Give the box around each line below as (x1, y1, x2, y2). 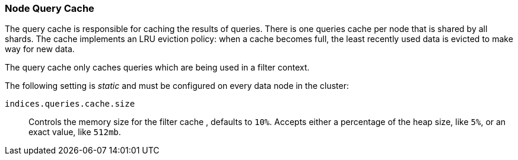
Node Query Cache (5, 2, 94, 14)
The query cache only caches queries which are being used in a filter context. (5, 62, 310, 73)
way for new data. (5, 44, 75, 55)
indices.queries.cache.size (5, 99, 135, 109)
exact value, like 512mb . (28, 127, 121, 137)
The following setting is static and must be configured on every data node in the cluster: (5, 81, 349, 91)
